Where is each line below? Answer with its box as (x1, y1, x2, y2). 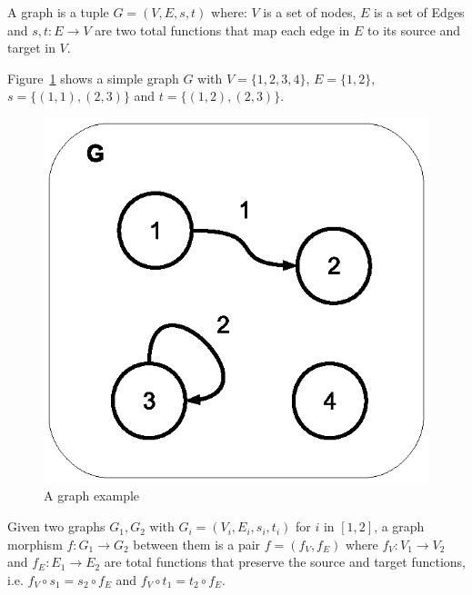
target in (7, 38, 55, 57)
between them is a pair (133, 534, 261, 553)
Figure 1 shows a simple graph (7, 68, 179, 87)
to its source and (367, 20, 461, 39)
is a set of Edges (374, 3, 465, 21)
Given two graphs (7, 517, 105, 536)
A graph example (44, 486, 140, 505)
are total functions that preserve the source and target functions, (104, 552, 466, 571)
